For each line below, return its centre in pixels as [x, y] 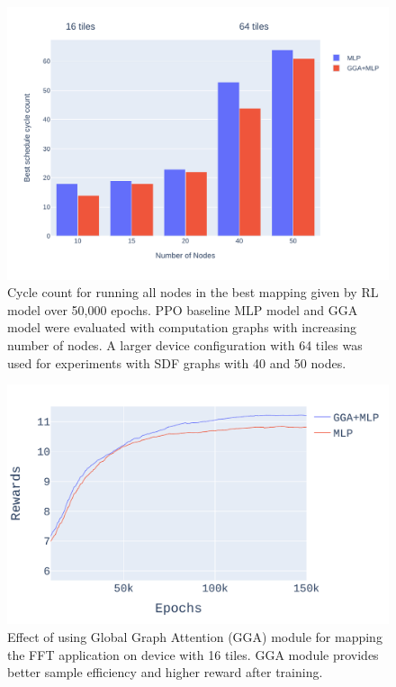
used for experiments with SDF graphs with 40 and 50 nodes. [177, 362]
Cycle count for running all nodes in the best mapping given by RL [193, 292]
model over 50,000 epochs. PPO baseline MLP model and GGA [183, 309]
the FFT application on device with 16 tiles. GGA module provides [193, 654]
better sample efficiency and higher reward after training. [165, 672]
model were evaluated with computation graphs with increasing [182, 327]
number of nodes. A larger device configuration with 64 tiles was [185, 345]
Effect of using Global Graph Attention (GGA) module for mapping [195, 637]
